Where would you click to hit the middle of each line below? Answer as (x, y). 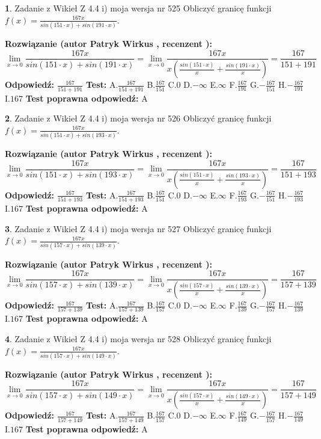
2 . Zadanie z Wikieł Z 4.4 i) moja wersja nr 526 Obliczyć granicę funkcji (138, 118)
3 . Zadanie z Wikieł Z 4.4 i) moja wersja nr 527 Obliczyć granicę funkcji (138, 228)
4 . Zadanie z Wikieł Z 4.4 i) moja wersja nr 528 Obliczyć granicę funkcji (138, 338)
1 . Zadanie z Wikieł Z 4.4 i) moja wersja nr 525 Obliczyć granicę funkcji (138, 8)
